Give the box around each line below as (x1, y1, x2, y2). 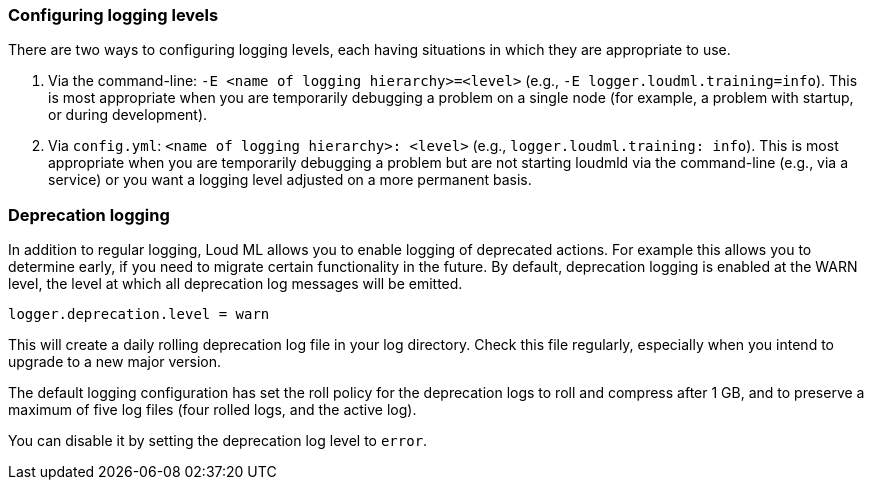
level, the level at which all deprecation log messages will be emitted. (8, 275, 463, 293)
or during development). (48, 106, 208, 124)
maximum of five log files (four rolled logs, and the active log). (8, 401, 417, 419)
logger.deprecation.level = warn (8, 306, 270, 323)
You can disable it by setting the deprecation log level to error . (8, 432, 428, 450)
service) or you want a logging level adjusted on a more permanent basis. (48, 171, 532, 189)
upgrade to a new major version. (8, 353, 222, 371)
